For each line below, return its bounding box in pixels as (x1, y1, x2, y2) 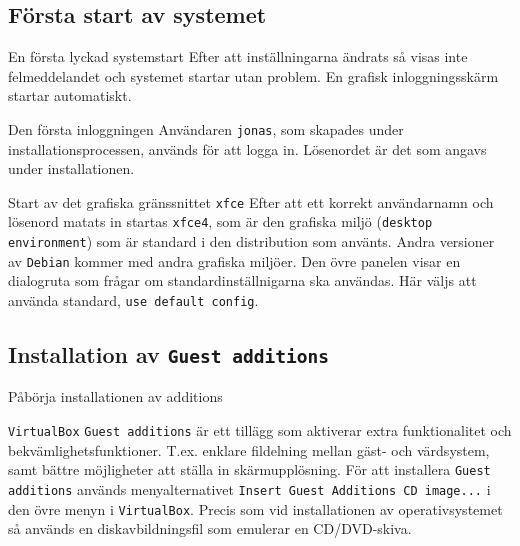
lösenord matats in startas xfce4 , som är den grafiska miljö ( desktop (8, 211, 433, 232)
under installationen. (8, 158, 135, 179)
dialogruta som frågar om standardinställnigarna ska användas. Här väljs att (8, 270, 477, 291)
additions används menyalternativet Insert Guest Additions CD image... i (8, 478, 491, 499)
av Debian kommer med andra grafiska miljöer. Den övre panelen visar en (8, 250, 461, 271)
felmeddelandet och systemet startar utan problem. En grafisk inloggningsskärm (8, 65, 499, 86)
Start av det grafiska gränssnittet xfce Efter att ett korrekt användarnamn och (8, 191, 494, 212)
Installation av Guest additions (8, 339, 330, 370)
